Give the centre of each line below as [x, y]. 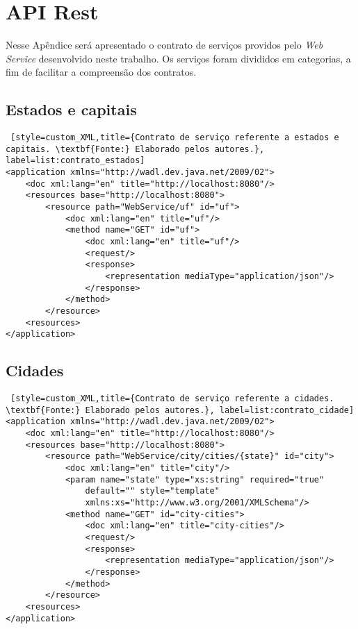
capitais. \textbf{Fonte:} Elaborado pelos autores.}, [135, 149]
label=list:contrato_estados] [75, 161]
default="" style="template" [152, 491]
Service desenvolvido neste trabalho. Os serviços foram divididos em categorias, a [178, 58]
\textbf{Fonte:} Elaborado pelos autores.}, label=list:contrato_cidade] [180, 410]
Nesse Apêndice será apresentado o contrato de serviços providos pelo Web [164, 45]
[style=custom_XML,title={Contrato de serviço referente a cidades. [172, 399]
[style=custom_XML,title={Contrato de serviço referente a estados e [175, 138]
